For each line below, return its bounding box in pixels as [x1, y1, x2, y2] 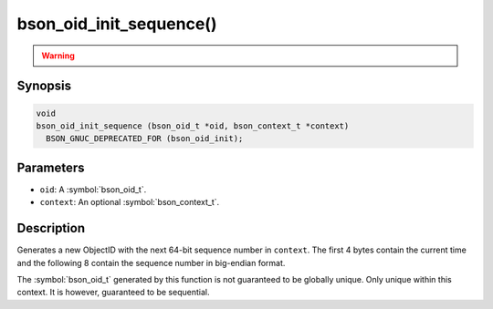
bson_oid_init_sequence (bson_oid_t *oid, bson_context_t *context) [36, 120, 350, 131]
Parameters [16, 160, 85, 175]
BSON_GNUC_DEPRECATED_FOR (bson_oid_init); [46, 133, 244, 144]
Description [16, 221, 86, 236]
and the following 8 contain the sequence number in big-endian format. [16, 257, 286, 268]
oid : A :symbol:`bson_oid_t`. [39, 183, 147, 195]
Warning [41, 50, 75, 61]
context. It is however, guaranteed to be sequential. [16, 287, 210, 298]
